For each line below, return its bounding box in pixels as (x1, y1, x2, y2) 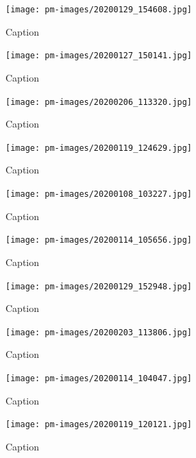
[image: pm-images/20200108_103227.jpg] (5, 189, 193, 199)
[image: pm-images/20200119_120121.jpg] (5, 420, 193, 430)
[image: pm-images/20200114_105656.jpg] (5, 235, 193, 245)
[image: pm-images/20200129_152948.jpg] (5, 281, 193, 291)
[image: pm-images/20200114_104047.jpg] (5, 374, 193, 383)
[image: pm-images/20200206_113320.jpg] (5, 97, 193, 107)
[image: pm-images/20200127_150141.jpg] (5, 51, 193, 61)
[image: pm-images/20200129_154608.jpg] (5, 5, 193, 14)
